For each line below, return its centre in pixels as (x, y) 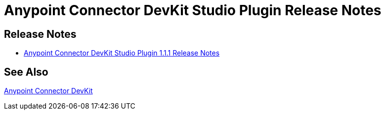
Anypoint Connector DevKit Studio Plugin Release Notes (193, 10)
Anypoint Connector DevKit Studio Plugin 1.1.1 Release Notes (122, 53)
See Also (26, 72)
